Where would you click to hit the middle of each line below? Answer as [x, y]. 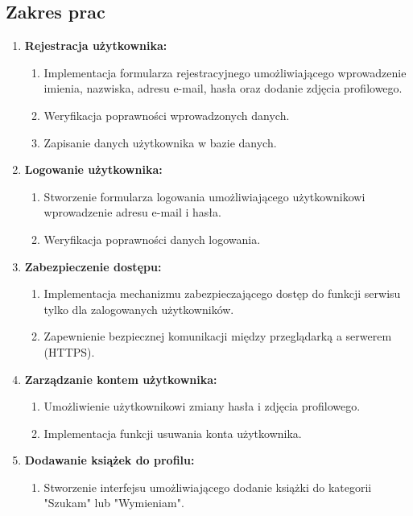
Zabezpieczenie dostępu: [93, 266]
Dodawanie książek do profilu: [109, 460]
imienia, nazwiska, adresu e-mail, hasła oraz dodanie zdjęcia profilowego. [223, 88]
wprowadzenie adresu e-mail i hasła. [132, 212]
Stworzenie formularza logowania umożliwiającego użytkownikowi [204, 196]
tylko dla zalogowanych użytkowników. [139, 309]
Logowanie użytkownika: [93, 169]
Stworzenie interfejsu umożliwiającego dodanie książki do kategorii [208, 487]
